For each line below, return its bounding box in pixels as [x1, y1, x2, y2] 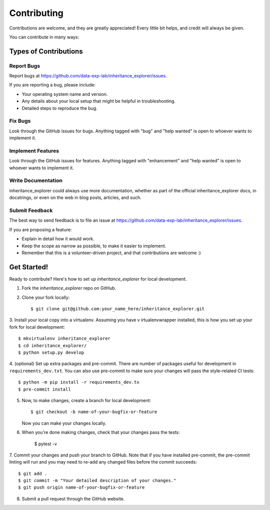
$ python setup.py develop [18, 350, 84, 355]
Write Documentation [9, 177, 62, 184]
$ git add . [18, 471, 47, 477]
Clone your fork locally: [21, 294, 70, 300]
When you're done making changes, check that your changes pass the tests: [21, 430, 180, 436]
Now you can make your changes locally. [21, 420, 106, 426]
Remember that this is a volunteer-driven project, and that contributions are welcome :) [21, 250, 201, 256]
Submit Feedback [9, 207, 53, 214]
